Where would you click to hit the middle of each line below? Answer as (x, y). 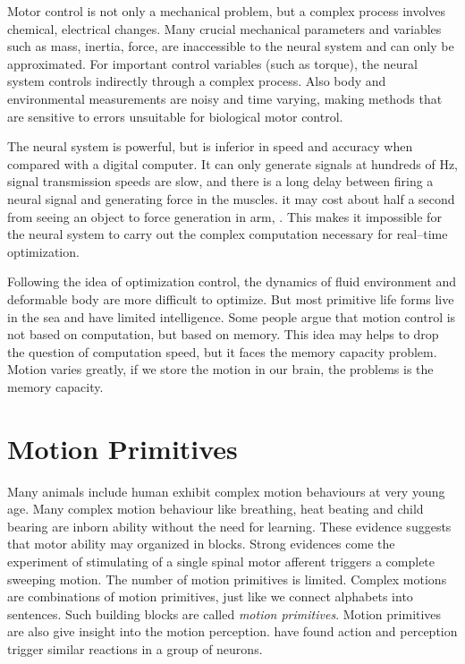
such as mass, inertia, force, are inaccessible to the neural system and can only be (231, 46)
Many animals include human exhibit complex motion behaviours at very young (226, 491)
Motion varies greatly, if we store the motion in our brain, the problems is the (220, 369)
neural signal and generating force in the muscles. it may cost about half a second (231, 198)
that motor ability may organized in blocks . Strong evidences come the (201, 544)
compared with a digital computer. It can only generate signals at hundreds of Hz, (232, 163)
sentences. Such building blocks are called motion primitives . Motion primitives (224, 613)
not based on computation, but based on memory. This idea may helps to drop (223, 334)
